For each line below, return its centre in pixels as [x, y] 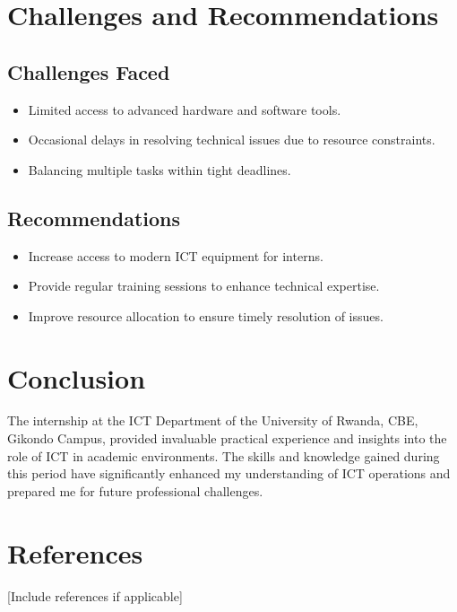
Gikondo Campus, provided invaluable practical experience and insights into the [227, 438]
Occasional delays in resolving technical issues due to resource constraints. [232, 140]
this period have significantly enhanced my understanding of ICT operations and [229, 473]
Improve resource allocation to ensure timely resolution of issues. [206, 315]
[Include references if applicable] [95, 595]
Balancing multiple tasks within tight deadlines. [160, 169]
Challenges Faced [89, 71]
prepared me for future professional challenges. [135, 490]
